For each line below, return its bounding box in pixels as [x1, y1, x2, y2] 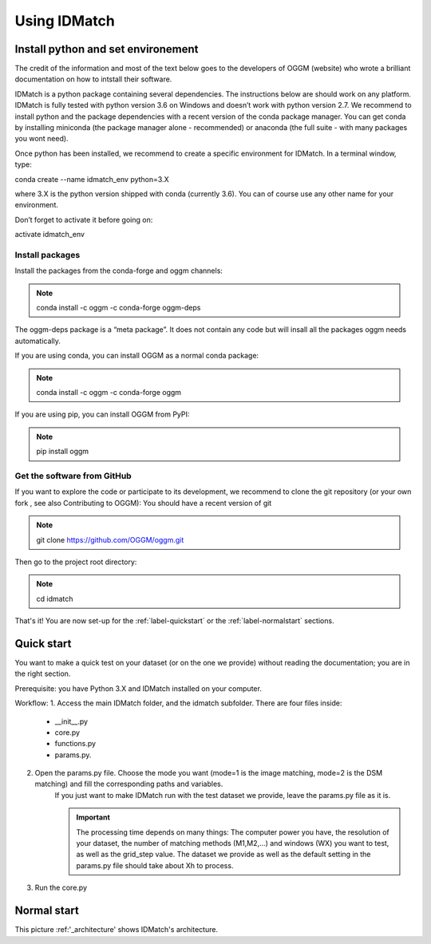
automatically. [14, 336, 61, 346]
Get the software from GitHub [14, 470, 132, 481]
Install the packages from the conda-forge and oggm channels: [14, 266, 223, 275]
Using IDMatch [14, 12, 115, 30]
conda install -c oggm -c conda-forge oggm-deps [36, 303, 201, 313]
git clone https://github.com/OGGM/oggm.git [36, 535, 184, 544]
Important [76, 812, 111, 822]
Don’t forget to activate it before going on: [14, 215, 153, 224]
